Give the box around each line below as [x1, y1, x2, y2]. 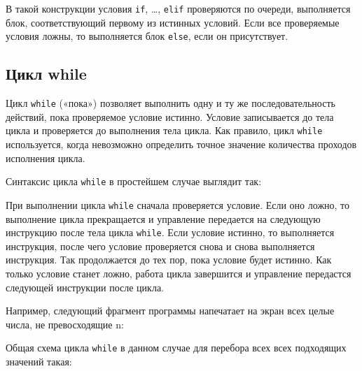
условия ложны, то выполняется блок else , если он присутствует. [6, 29, 288, 43]
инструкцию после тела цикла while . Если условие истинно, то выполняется [6, 225, 335, 240]
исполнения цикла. [6, 150, 85, 165]
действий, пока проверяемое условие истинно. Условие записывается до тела [6, 109, 334, 124]
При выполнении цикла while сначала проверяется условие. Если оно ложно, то [6, 197, 350, 212]
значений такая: [6, 354, 72, 368]
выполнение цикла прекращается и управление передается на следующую [6, 211, 321, 226]
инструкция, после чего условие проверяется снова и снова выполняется [6, 238, 315, 253]
